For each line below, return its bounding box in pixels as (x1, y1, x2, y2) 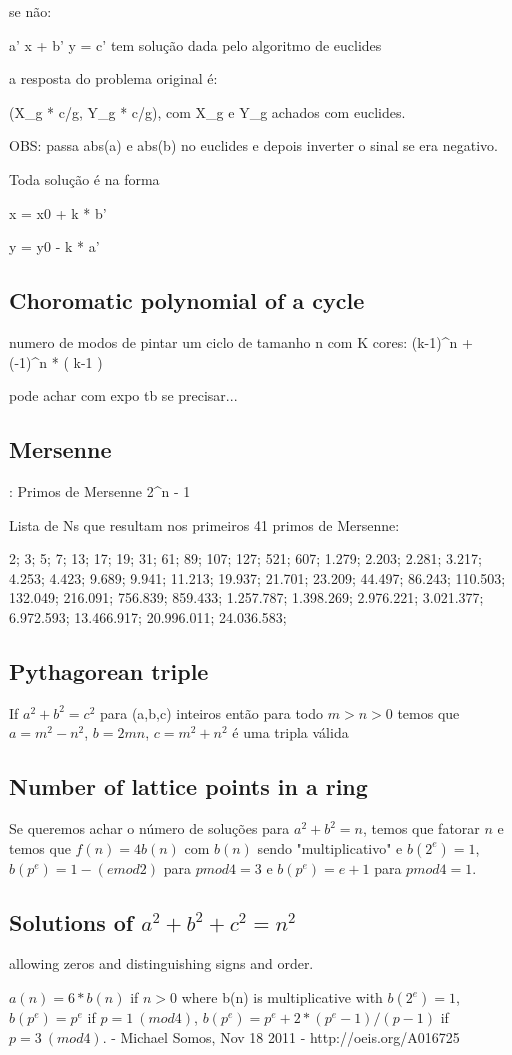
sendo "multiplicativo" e (257, 837, 403, 858)
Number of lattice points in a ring (9, 771, 368, 802)
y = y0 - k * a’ (9, 236, 100, 257)
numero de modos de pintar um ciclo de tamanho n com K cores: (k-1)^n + (9, 331, 473, 352)
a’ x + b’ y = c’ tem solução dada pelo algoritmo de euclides (9, 34, 382, 55)
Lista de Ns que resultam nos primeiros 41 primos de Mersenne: (9, 514, 400, 535)
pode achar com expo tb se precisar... (9, 385, 238, 406)
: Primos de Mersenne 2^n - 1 (9, 480, 191, 501)
